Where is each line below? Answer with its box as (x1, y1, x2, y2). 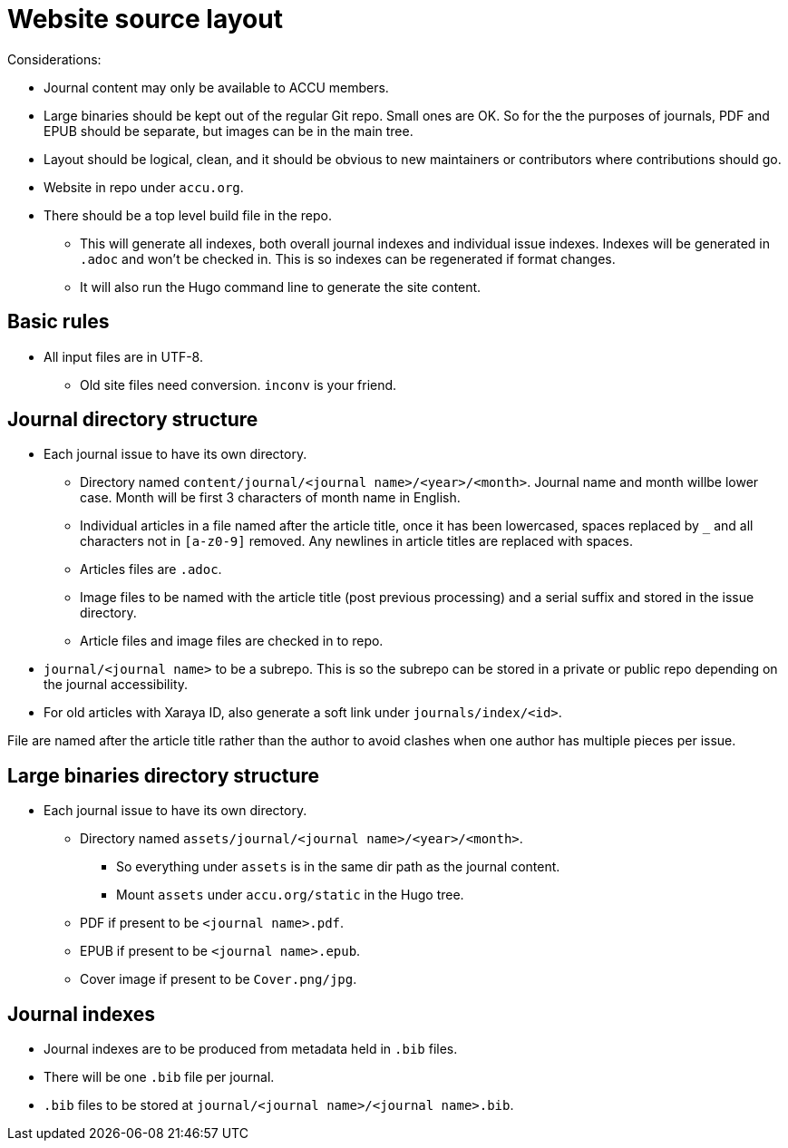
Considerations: (7, 51, 102, 67)
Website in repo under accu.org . (44, 179, 244, 195)
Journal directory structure (7, 408, 258, 432)
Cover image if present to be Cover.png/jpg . (80, 971, 357, 987)
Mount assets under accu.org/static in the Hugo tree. (116, 887, 464, 903)
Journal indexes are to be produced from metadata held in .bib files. (44, 1041, 458, 1057)
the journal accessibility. (44, 676, 189, 693)
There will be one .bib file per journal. (44, 1069, 275, 1085)
